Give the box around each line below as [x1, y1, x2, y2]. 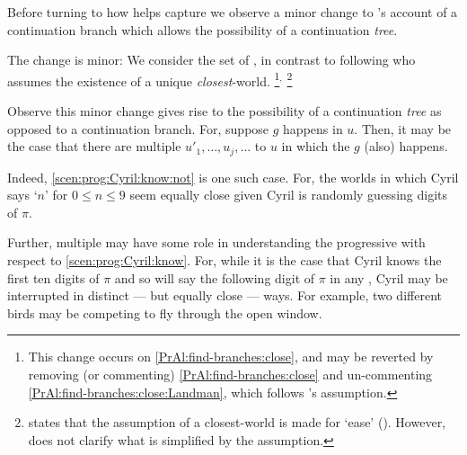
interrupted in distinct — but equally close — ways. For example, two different [7, 286, 442, 305]
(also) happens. [364, 137, 448, 156]
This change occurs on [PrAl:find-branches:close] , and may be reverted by [28, 347, 434, 366]
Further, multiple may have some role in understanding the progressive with [7, 233, 426, 252]
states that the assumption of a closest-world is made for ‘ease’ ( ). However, [28, 413, 446, 432]
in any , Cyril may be [330, 268, 448, 287]
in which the [281, 137, 350, 156]
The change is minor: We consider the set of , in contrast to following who [7, 50, 416, 69]
